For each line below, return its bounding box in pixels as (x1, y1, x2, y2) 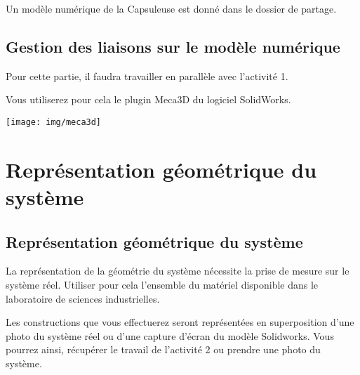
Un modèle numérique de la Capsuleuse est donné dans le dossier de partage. (6, 1, 337, 15)
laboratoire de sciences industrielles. (6, 291, 160, 305)
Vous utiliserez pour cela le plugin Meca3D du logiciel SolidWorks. (6, 92, 291, 107)
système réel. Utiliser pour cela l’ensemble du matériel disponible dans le (6, 277, 319, 291)
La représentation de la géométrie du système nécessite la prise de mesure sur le (6, 263, 349, 278)
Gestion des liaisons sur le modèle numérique (6, 35, 340, 57)
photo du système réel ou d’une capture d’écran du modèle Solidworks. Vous (6, 328, 334, 343)
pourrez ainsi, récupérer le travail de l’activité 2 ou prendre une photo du (6, 342, 321, 357)
